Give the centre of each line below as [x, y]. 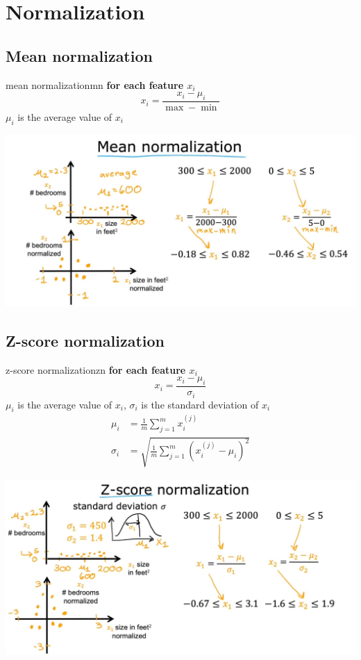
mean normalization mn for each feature [95, 84]
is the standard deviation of [200, 404]
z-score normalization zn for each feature [96, 369]
